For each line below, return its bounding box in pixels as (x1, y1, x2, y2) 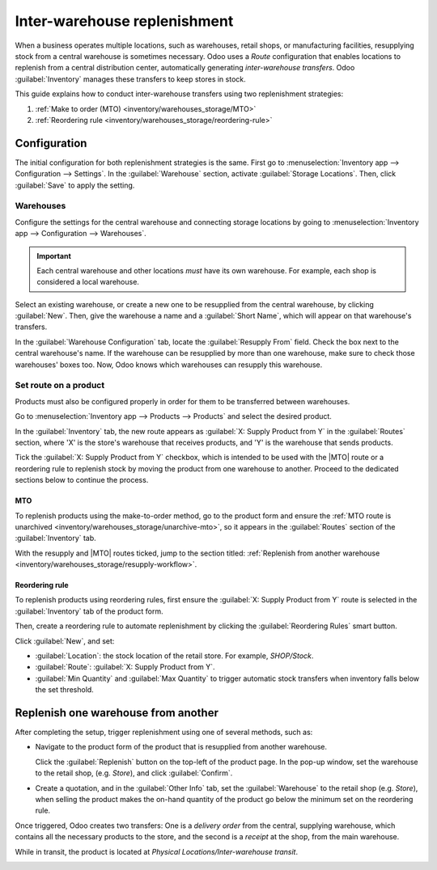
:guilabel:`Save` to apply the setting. (15, 180, 135, 190)
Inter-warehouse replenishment (15, 12, 234, 30)
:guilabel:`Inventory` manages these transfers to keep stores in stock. (15, 74, 246, 84)
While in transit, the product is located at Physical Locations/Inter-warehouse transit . (15, 847, 299, 856)
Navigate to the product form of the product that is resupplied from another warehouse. (35, 742, 328, 752)
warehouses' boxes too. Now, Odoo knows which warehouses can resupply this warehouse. (15, 360, 323, 370)
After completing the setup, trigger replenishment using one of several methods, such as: (15, 728, 313, 737)
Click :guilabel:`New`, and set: (15, 636, 115, 646)
